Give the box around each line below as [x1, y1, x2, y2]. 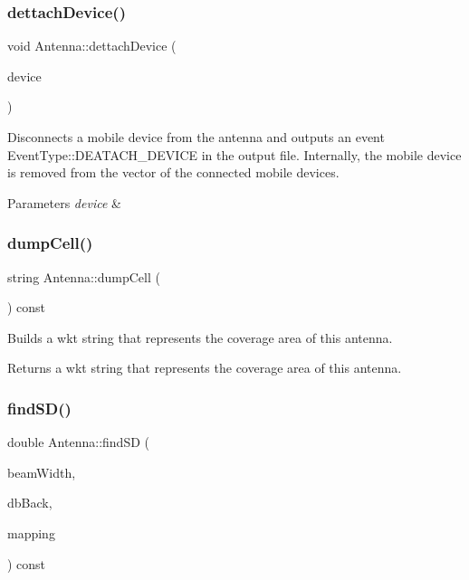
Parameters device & [7, 193, 121, 212]
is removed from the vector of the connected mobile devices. [7, 163, 340, 182]
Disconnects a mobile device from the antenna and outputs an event [7, 128, 385, 146]
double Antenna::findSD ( [7, 433, 149, 452]
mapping [7, 523, 55, 542]
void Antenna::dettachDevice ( [7, 36, 177, 55]
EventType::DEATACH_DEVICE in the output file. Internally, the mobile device [7, 145, 462, 164]
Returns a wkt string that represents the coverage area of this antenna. [7, 358, 402, 377]
